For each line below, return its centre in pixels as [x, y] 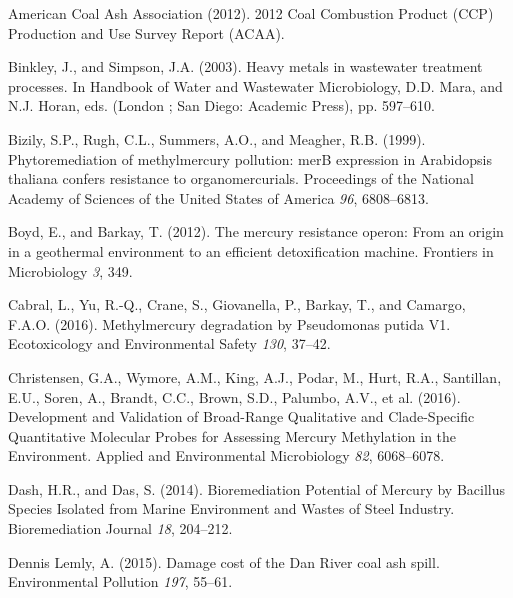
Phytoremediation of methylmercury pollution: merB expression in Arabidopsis [250, 158]
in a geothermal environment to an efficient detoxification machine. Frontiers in [251, 250]
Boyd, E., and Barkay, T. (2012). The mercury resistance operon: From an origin [256, 231]
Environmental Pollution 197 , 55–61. [120, 581]
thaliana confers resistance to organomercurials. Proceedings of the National [241, 178]
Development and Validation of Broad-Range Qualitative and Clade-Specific [241, 416]
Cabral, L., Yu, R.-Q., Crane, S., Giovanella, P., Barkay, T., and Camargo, [237, 304]
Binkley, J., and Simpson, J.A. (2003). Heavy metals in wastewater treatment [245, 66]
